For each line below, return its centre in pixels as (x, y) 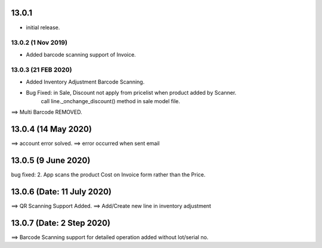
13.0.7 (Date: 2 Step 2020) (61, 223)
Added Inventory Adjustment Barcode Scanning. (85, 82)
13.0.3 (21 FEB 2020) (41, 70)
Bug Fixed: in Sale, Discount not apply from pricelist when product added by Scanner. (131, 93)
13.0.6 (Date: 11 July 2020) (61, 192)
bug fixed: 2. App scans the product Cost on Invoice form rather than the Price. (108, 174)
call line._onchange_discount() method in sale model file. (110, 101)
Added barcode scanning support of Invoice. (81, 54)
